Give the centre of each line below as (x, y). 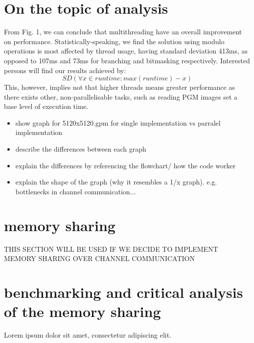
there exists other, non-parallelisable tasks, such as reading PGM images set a (121, 96)
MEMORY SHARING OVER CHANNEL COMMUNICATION (99, 258)
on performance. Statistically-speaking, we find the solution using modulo (114, 41)
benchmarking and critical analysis (124, 292)
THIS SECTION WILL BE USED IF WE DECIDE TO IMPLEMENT (111, 249)
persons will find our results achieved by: (65, 70)
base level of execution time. (46, 106)
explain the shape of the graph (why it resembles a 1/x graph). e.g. (116, 182)
